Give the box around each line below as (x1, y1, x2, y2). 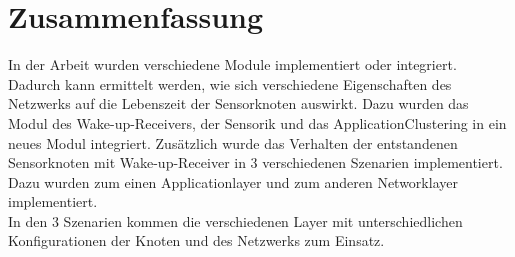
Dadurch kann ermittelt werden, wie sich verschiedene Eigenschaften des (8, 73, 452, 94)
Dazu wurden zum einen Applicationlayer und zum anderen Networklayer (8, 171, 458, 192)
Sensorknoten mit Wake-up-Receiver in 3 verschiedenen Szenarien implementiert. (8, 152, 503, 173)
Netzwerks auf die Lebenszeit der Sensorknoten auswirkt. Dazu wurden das (8, 93, 469, 114)
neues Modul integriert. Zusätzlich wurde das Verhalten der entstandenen (8, 132, 458, 153)
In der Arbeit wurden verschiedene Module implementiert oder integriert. (8, 54, 457, 75)
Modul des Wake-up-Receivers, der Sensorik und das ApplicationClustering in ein (8, 112, 507, 133)
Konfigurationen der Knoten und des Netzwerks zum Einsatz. (8, 230, 385, 251)
